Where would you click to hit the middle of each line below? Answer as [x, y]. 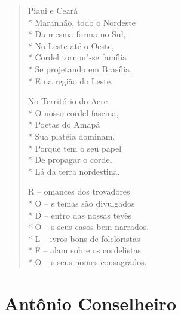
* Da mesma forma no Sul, [77, 34]
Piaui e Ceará [53, 10]
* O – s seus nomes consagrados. [87, 261]
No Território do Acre [68, 101]
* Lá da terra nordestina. [74, 171]
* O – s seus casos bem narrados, [88, 227]
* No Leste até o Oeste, [71, 45]
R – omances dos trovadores [79, 191]
